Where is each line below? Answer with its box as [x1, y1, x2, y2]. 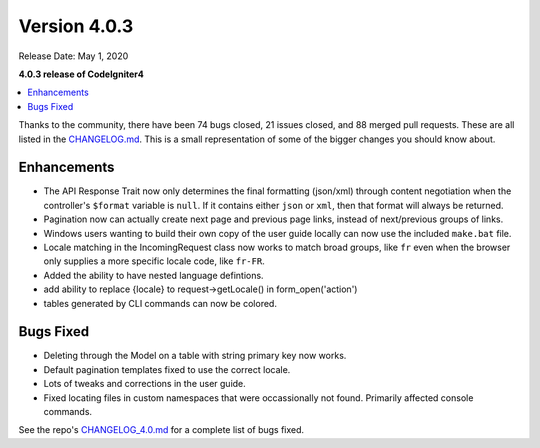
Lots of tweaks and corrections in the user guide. [43, 378, 247, 390]
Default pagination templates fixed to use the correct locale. [43, 363, 291, 375]
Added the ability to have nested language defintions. [43, 269, 264, 281]
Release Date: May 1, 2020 [18, 50, 129, 62]
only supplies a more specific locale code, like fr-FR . [43, 255, 265, 267]
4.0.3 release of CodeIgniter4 [18, 68, 144, 80]
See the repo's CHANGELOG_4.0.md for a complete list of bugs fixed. [18, 424, 305, 436]
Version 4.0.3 [18, 15, 134, 37]
